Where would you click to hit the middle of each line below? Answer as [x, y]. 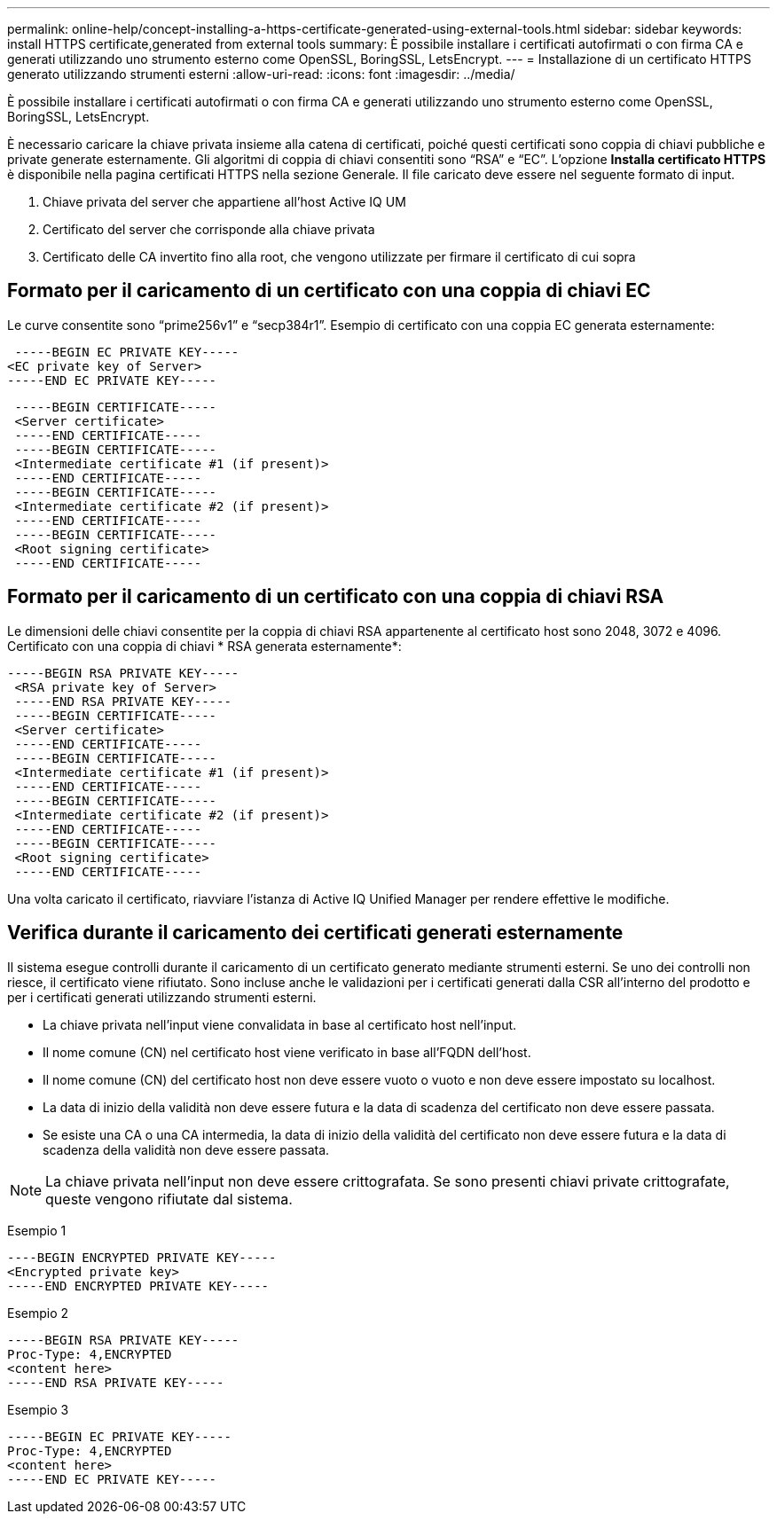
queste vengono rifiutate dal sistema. [169, 1199]
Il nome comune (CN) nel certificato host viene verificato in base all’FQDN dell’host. [287, 1052]
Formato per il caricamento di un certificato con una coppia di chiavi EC [329, 291]
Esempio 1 [37, 1230]
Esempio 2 [38, 1313]
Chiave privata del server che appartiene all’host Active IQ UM [224, 202]
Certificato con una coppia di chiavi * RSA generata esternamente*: [204, 646]
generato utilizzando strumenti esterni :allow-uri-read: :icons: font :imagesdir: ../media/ [261, 74]
